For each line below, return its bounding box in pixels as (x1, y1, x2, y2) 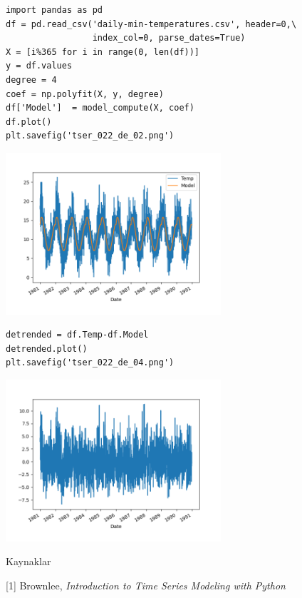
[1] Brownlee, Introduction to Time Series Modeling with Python (6, 578, 286, 593)
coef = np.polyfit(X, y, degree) (6, 88, 164, 99)
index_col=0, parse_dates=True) (92, 33, 246, 44)
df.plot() (6, 116, 52, 127)
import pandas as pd (6, 5, 103, 15)
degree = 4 (6, 74, 57, 85)
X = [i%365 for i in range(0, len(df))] (6, 46, 200, 57)
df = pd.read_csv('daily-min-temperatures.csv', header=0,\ (6, 19, 297, 29)
